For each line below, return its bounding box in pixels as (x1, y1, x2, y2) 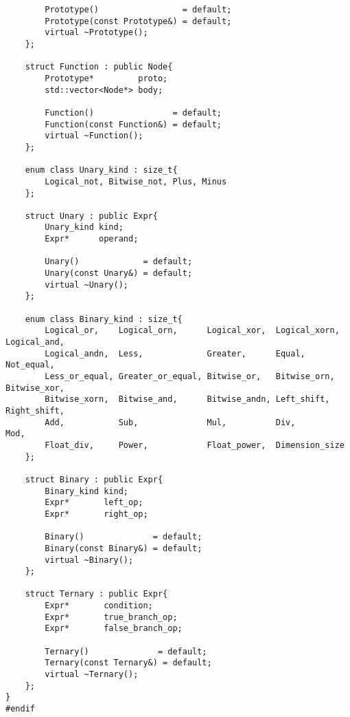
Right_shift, (5, 405, 65, 416)
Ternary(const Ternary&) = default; (45, 658, 212, 668)
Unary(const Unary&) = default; (45, 268, 193, 279)
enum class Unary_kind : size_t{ (25, 165, 178, 175)
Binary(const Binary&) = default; (45, 543, 202, 553)
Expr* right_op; (45, 509, 148, 519)
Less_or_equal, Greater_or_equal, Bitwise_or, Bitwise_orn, (45, 372, 335, 381)
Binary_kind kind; (45, 486, 128, 496)
